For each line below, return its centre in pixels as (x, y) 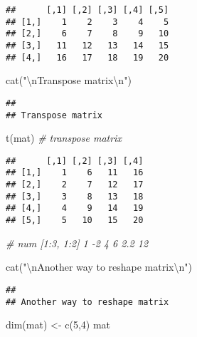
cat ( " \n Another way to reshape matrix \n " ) (99, 267)
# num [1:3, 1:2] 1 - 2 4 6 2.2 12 (77, 243)
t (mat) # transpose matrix (64, 138)
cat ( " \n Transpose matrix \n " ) (69, 80)
